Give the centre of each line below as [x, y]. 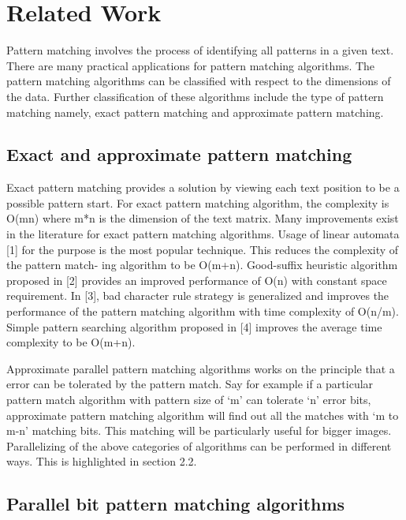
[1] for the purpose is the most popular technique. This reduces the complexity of [203, 249]
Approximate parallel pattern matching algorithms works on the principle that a [201, 368]
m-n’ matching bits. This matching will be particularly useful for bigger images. [199, 430]
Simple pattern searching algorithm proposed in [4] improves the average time [194, 326]
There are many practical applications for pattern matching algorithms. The [191, 65]
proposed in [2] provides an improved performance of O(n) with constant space [197, 280]
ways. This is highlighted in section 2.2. [102, 461]
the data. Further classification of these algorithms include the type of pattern [195, 96]
